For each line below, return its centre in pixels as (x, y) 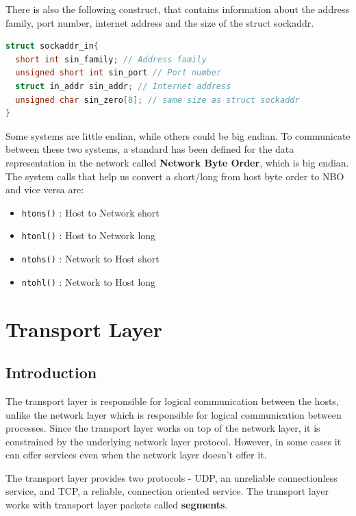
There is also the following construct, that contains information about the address (177, 9)
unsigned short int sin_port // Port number (118, 73)
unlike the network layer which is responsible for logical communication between (174, 414)
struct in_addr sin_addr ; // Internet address (123, 86)
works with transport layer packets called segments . (117, 505)
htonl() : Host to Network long (89, 235)
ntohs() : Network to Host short (90, 259)
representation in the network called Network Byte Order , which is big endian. (177, 162)
